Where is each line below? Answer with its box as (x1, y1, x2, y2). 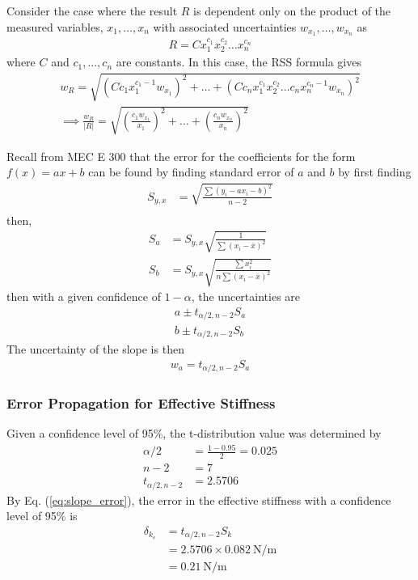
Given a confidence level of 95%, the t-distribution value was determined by (6, 425, 382, 442)
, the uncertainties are (191, 288, 301, 305)
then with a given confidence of (6, 288, 161, 305)
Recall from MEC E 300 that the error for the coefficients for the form (6, 147, 356, 164)
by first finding (338, 163, 412, 180)
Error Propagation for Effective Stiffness (6, 392, 276, 413)
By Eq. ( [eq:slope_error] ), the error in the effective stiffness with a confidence (6, 491, 391, 508)
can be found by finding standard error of (88, 163, 294, 180)
